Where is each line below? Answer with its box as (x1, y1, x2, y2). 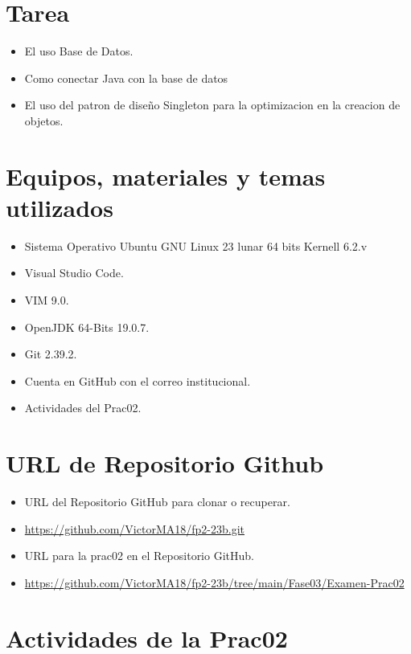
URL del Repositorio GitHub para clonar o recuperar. (24, 493, 290, 510)
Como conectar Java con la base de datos (24, 69, 228, 86)
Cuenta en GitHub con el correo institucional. (24, 372, 251, 389)
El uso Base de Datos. (24, 43, 134, 59)
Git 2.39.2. (24, 345, 77, 362)
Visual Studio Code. (24, 264, 124, 281)
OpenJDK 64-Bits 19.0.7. (24, 318, 150, 335)
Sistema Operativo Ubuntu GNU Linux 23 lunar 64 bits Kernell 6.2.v (24, 237, 368, 254)
